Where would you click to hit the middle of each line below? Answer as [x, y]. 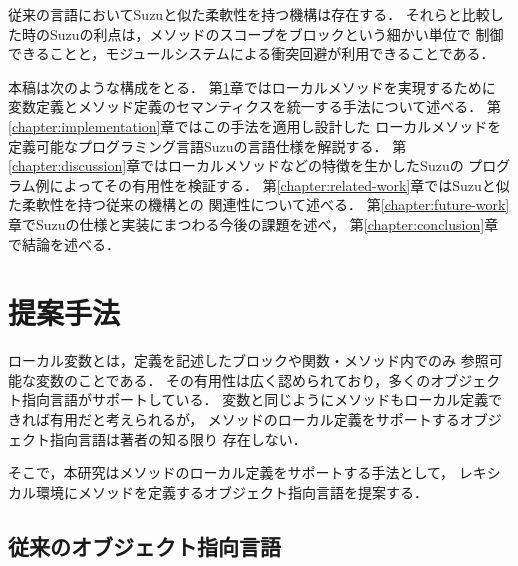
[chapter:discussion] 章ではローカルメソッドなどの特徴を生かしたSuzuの [236, 165]
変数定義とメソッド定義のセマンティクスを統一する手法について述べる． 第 [254, 106]
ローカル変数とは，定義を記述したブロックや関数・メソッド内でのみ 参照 [248, 360]
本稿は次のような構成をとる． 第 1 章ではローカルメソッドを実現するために [252, 86]
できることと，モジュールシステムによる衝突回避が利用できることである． [251, 53]
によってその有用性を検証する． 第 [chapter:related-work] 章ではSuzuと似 [279, 184]
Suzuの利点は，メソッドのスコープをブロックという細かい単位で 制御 [276, 33]
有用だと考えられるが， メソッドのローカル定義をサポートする [254, 419]
